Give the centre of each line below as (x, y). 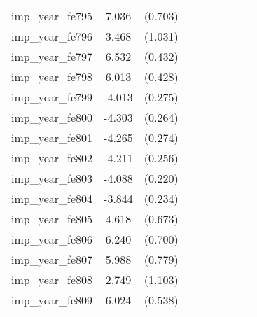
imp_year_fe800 (52, 117)
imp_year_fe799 (52, 97)
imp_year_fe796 (52, 36)
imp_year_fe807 (52, 259)
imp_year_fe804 (52, 198)
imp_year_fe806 (52, 239)
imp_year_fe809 (52, 300)
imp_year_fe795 (52, 16)
